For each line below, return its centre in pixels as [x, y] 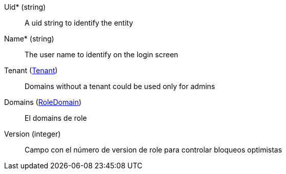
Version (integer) [33, 134]
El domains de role [56, 118]
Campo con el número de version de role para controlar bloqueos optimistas [154, 150]
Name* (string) [29, 39]
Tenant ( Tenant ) [31, 70]
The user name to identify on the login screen [101, 55]
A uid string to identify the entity [79, 23]
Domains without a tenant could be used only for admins [120, 86]
